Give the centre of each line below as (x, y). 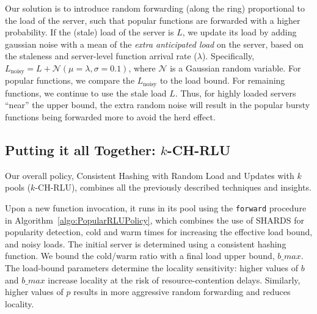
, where (142, 68)
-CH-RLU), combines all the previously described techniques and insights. (173, 187)
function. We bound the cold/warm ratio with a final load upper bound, (140, 256)
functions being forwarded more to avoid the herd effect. (110, 117)
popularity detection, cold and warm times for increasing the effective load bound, (159, 232)
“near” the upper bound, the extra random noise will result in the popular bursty (158, 105)
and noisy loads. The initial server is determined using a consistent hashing (146, 243)
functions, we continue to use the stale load (86, 93)
